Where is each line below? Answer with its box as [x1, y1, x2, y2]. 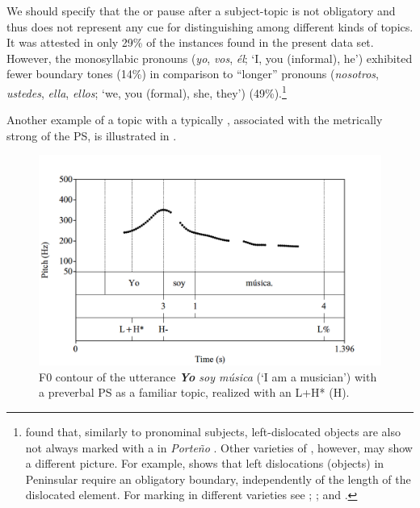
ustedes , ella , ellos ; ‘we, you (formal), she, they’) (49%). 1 [6, 81, 287, 101]
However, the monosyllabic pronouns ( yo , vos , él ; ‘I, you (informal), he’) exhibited [6, 49, 413, 66]
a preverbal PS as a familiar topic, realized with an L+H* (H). [39, 384, 350, 401]
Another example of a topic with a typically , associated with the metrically [6, 111, 383, 128]
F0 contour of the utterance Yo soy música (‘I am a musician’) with [39, 368, 377, 385]
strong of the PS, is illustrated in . [6, 127, 177, 144]
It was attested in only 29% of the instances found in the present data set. [6, 34, 374, 51]
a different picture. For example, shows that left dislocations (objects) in [25, 455, 384, 472]
